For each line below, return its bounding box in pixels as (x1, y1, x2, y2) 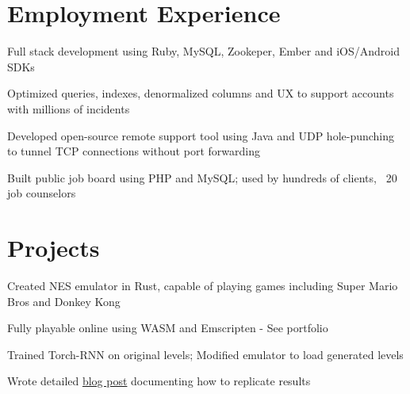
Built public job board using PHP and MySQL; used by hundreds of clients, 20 (7, 169, 397, 186)
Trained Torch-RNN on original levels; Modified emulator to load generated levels (7, 346, 404, 362)
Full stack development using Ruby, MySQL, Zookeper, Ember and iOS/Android (7, 43, 400, 59)
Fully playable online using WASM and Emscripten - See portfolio (7, 319, 328, 336)
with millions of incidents (7, 100, 130, 117)
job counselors (7, 185, 76, 201)
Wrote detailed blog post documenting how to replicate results (7, 373, 311, 389)
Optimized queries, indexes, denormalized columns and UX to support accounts (7, 85, 394, 101)
